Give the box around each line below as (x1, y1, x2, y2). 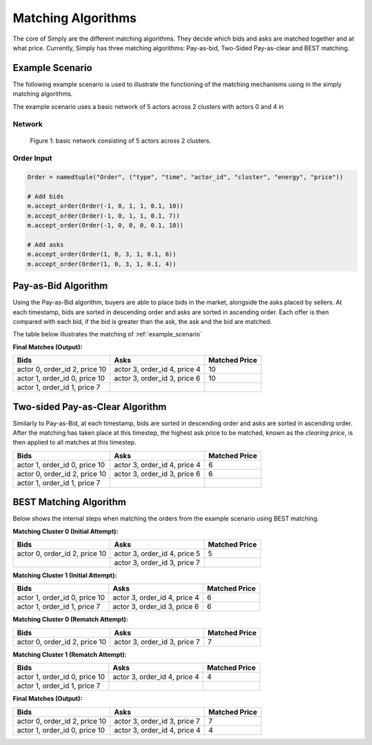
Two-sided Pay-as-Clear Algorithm (12, 400, 167, 413)
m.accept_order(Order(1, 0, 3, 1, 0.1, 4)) (27, 260, 177, 268)
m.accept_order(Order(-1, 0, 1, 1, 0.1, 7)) (27, 212, 180, 220)
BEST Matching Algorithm (12, 496, 127, 508)
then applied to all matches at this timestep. (12, 438, 137, 447)
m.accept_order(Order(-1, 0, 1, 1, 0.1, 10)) (27, 202, 184, 210)
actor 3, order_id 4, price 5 (114, 549, 200, 558)
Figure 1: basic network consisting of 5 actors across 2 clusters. (30, 136, 211, 145)
